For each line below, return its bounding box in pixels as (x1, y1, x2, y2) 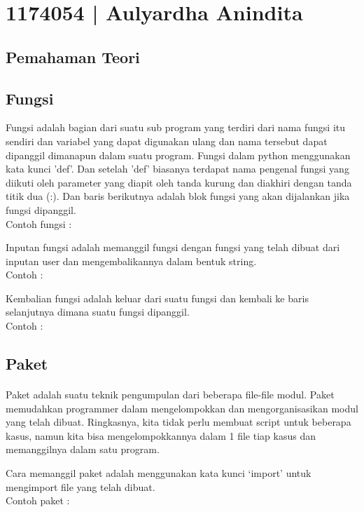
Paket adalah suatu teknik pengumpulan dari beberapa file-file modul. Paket (6, 387, 335, 402)
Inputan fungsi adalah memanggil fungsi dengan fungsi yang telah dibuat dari (6, 240, 340, 255)
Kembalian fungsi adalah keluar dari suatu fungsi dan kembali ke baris (6, 290, 309, 305)
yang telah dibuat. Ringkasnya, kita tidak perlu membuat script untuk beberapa (6, 415, 351, 429)
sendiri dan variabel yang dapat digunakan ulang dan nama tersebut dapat (6, 133, 328, 148)
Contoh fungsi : (6, 216, 72, 231)
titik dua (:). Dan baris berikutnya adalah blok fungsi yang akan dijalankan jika (6, 189, 350, 203)
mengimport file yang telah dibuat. (6, 479, 155, 494)
